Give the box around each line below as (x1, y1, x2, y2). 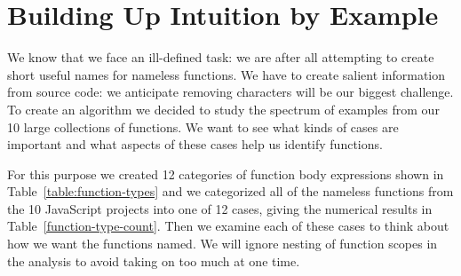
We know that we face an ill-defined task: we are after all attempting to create (7, 48, 434, 67)
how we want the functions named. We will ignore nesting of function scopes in (7, 234, 438, 253)
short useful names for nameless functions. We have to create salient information (7, 65, 446, 83)
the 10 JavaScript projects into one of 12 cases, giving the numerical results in (7, 199, 433, 217)
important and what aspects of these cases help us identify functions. (7, 135, 383, 154)
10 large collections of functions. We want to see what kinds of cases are (7, 117, 399, 136)
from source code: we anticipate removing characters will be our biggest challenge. (7, 83, 454, 101)
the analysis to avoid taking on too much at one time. (7, 251, 300, 270)
